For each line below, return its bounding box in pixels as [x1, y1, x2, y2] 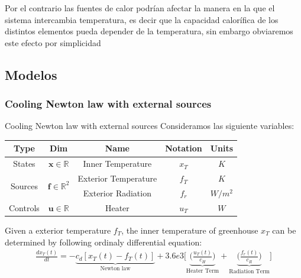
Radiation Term [229, 268, 270, 274]
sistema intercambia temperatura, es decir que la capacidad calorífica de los [5, 13, 279, 25]
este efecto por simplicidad [5, 36, 101, 49]
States [13, 157, 35, 170]
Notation [165, 142, 202, 154]
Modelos [5, 65, 57, 83]
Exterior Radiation [83, 187, 151, 199]
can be [272, 224, 296, 236]
